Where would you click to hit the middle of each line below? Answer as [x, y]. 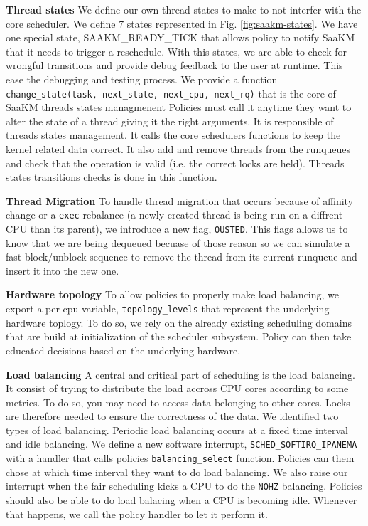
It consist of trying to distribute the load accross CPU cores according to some [177, 388]
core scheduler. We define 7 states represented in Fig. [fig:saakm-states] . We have [182, 23]
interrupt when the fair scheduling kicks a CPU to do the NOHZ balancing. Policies [184, 486]
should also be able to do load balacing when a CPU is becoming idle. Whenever [182, 500]
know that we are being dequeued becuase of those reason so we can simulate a [178, 242]
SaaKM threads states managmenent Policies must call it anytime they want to [179, 107]
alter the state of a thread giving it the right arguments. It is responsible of [170, 121]
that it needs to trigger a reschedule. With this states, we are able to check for [177, 51]
